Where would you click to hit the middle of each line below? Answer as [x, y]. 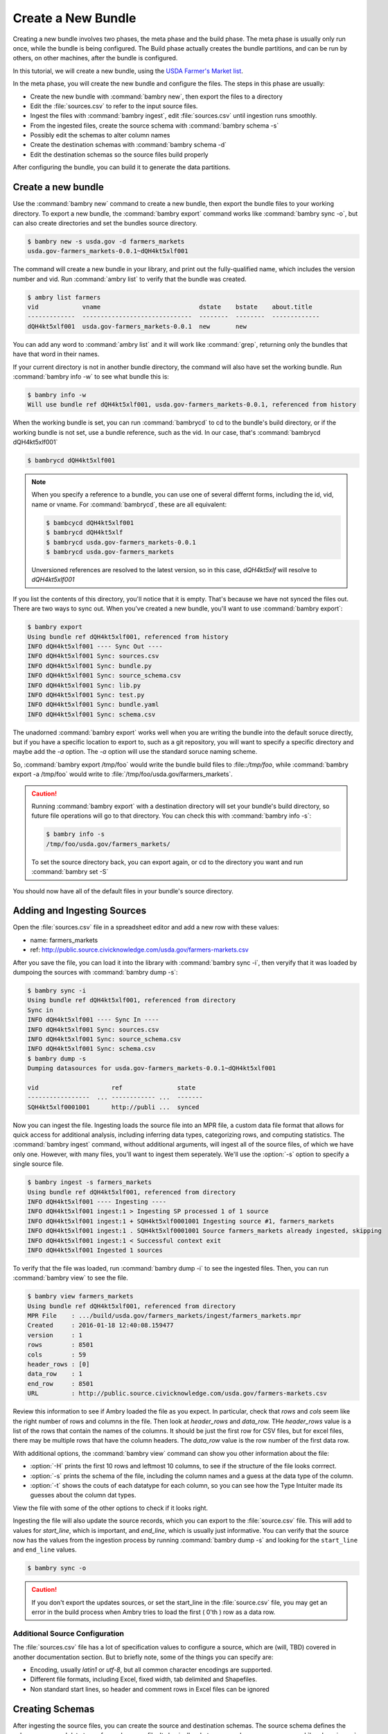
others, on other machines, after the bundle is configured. [95, 58]
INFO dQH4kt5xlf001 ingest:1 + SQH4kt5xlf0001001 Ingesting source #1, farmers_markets [181, 1221]
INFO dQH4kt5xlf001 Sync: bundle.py [90, 666]
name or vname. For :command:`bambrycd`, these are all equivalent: [129, 504]
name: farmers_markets [64, 940]
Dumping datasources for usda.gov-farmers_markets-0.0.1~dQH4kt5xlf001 [152, 1068]
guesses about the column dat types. [83, 1495]
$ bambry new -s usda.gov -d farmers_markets [106, 241]
